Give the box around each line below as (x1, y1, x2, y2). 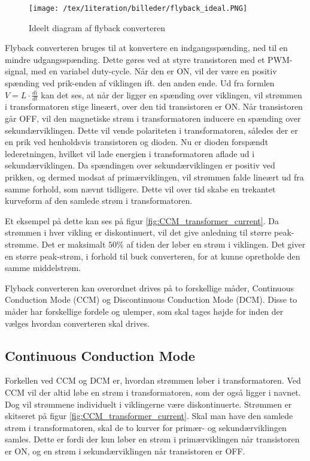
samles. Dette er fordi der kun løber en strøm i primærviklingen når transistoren (5, 433, 300, 445)
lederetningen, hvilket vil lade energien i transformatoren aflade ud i (5, 147, 255, 159)
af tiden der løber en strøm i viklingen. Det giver (126, 237, 306, 250)
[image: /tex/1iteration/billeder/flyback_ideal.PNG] (29, 4, 248, 13)
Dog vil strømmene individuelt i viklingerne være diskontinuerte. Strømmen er (5, 397, 292, 410)
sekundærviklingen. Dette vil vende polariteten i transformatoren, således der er (5, 123, 298, 136)
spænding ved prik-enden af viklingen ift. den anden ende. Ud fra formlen (5, 77, 275, 89)
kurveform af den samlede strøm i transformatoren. (5, 194, 193, 207)
